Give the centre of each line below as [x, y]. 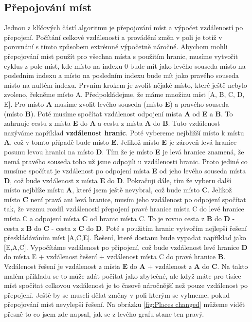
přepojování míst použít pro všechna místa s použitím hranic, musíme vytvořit [121, 56]
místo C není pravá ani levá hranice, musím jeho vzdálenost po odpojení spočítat [125, 199]
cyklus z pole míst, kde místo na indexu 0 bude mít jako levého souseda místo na [125, 66]
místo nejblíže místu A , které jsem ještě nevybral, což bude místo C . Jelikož [118, 190]
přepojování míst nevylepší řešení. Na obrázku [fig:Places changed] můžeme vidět [125, 304]
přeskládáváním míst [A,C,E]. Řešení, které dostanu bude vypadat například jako [125, 237]
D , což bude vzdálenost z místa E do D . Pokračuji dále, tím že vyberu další [118, 180]
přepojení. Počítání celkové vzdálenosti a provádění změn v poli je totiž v [113, 37]
